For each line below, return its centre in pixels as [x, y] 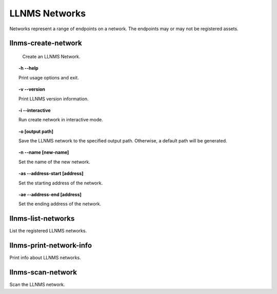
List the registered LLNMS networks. [48, 231]
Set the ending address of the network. [60, 204]
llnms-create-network [46, 43]
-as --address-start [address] [51, 174]
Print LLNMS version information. [54, 99]
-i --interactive [35, 110]
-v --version [32, 89]
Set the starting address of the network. [61, 183]
